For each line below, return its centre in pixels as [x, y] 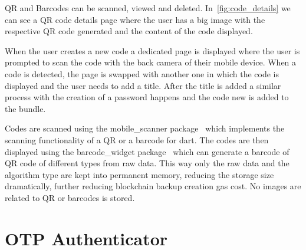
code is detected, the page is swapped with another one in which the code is [142, 73]
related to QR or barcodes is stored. [70, 197]
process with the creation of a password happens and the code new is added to [147, 97]
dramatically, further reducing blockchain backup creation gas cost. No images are [153, 186]
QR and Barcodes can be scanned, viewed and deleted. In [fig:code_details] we [148, 8]
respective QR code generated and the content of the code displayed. [129, 31]
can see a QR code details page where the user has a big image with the [135, 19]
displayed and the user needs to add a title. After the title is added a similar [143, 85]
